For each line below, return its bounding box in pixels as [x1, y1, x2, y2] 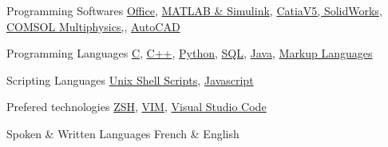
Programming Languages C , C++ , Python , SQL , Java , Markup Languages [6, 45, 373, 62]
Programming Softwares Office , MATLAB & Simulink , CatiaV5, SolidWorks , [6, 2, 382, 18]
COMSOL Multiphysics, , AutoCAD [6, 18, 180, 34]
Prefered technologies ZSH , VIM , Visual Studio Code [6, 98, 267, 115]
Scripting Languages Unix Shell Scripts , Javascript [6, 71, 254, 88]
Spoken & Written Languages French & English [6, 125, 240, 141]
